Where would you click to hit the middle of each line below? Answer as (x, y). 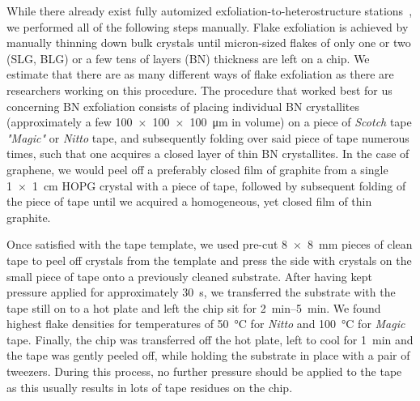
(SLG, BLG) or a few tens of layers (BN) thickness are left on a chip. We (188, 58)
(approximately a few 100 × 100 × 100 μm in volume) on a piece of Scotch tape (209, 122)
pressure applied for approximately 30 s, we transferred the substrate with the (201, 292)
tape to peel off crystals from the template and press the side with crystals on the (209, 260)
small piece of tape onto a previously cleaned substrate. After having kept (189, 276)
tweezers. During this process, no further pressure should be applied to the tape (204, 371)
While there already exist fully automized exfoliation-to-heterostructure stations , (210, 11)
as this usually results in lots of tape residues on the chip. (150, 387)
